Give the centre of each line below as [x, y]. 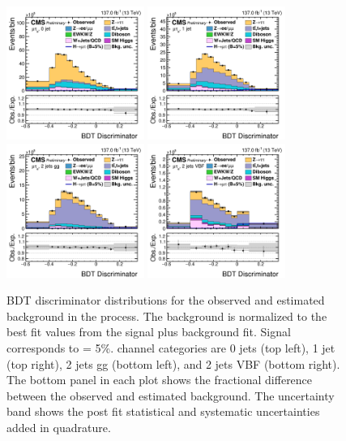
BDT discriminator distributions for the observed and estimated [166, 300]
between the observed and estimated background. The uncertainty [171, 395]
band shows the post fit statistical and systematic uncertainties [163, 411]
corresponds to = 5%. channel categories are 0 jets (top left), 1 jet [171, 347]
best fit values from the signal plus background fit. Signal [149, 332]
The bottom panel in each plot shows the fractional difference [160, 380]
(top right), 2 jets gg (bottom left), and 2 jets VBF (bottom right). [173, 363]
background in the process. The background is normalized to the [167, 316]
